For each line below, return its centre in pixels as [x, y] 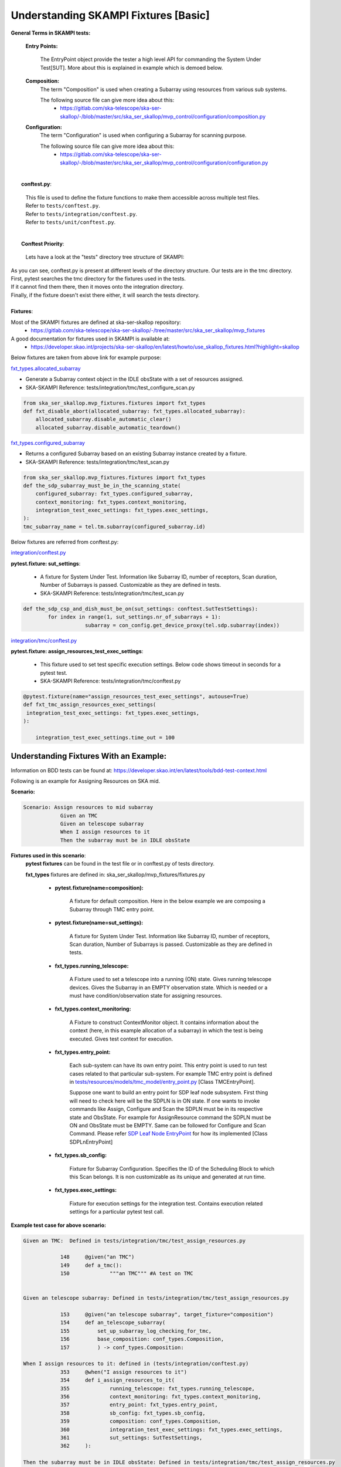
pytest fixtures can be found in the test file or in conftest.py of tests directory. [120, 864]
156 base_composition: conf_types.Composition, [142, 1339]
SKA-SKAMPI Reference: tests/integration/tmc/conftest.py [110, 681]
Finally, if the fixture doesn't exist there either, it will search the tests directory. [105, 295]
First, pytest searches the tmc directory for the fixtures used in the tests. [98, 278]
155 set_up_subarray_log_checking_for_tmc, [136, 1331]
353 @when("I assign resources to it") [124, 1372]
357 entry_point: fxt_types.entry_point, [139, 1405]
